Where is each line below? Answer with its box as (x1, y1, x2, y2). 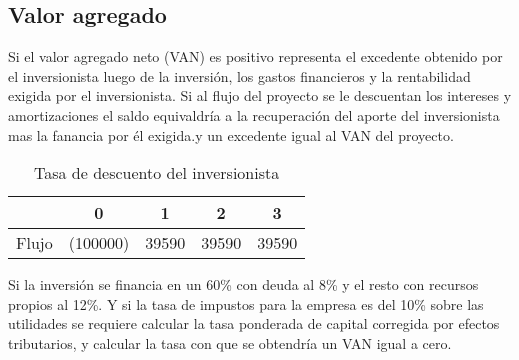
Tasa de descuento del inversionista (33, 161, 280, 185)
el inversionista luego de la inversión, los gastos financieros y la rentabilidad (8, 65, 471, 86)
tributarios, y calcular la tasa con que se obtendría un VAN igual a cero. (8, 332, 452, 353)
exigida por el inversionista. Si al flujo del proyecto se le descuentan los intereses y (8, 85, 512, 106)
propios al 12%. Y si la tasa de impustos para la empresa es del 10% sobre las (8, 293, 484, 314)
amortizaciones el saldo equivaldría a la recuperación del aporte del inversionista (8, 104, 500, 125)
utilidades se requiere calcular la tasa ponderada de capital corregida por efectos (8, 313, 500, 334)
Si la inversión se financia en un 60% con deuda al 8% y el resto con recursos (8, 274, 479, 295)
